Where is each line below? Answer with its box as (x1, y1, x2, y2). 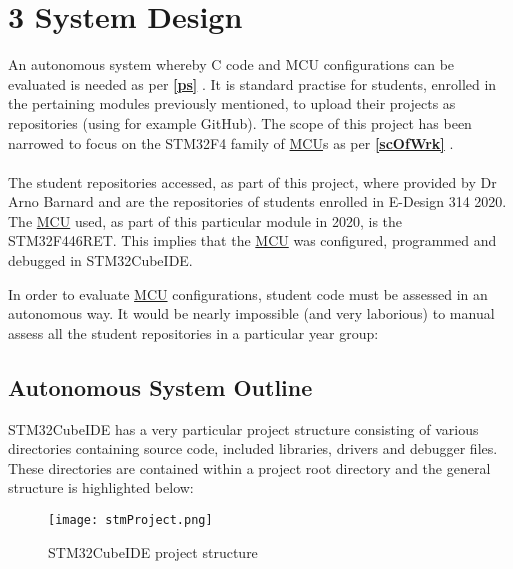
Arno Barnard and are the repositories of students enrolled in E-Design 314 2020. (8, 191, 507, 212)
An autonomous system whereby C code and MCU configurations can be (8, 54, 455, 75)
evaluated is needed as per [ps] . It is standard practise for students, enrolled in (8, 73, 497, 94)
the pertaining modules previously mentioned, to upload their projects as (8, 93, 456, 114)
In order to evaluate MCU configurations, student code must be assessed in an (8, 283, 488, 304)
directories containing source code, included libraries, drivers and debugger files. (8, 438, 498, 459)
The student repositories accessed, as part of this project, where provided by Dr (8, 171, 497, 192)
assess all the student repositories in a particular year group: (8, 322, 379, 343)
